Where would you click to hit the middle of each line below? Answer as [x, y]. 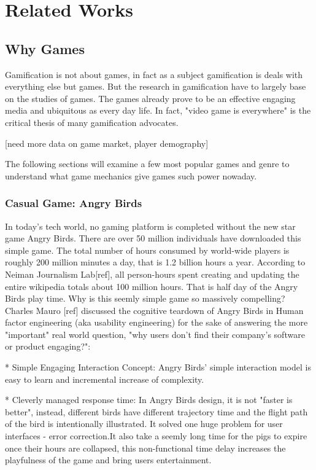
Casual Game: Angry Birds [74, 203]
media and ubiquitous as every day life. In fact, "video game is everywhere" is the [158, 110]
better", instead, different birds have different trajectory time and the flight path [156, 411]
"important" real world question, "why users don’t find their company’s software [155, 334]
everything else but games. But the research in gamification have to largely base [156, 86]
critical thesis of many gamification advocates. [92, 122]
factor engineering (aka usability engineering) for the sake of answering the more [156, 322]
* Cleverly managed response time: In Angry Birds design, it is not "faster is [149, 400]
